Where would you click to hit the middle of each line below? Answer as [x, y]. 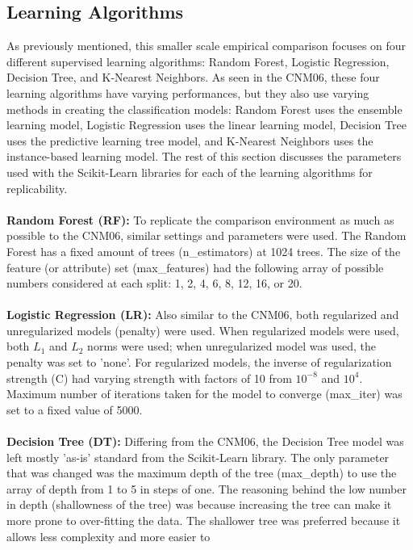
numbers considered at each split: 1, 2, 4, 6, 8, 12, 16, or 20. [154, 283]
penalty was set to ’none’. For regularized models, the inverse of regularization [199, 362]
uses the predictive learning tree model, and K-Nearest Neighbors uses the [190, 140]
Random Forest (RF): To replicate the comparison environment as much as [200, 219]
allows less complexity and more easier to [108, 536]
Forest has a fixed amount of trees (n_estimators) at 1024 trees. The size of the [204, 251]
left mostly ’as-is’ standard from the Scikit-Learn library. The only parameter [198, 457]
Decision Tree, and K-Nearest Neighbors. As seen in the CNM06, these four [193, 77]
